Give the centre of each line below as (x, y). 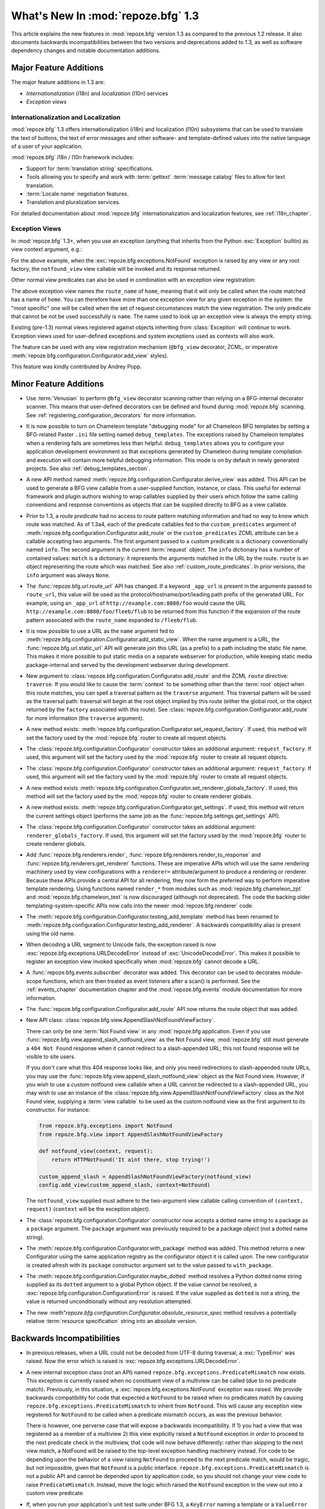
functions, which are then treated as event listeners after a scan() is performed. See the (151, 981)
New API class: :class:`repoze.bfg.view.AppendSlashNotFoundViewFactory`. (121, 1020)
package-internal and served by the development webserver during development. (128, 665)
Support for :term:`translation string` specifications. (90, 168)
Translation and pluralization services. (73, 202)
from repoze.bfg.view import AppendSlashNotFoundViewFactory (131, 1134)
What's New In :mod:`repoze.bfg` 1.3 (105, 16)
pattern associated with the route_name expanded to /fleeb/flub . (112, 620)
